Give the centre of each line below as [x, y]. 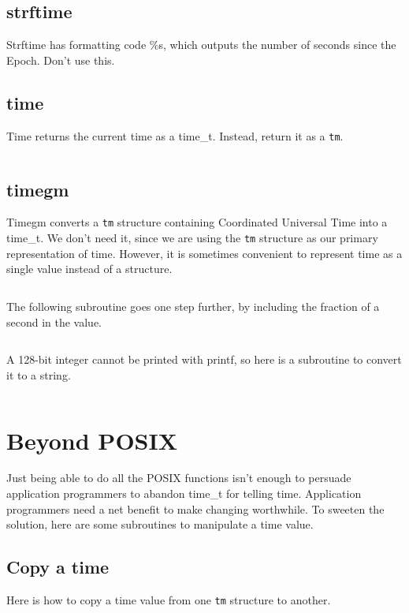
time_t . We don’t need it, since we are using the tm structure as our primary [192, 238]
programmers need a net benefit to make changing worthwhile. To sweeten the [195, 508]
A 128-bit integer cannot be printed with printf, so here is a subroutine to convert [204, 359]
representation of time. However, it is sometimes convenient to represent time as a [204, 253]
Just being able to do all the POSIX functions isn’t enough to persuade [179, 478]
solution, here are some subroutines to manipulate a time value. [160, 524]
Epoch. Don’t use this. [61, 60]
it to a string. [39, 374]
